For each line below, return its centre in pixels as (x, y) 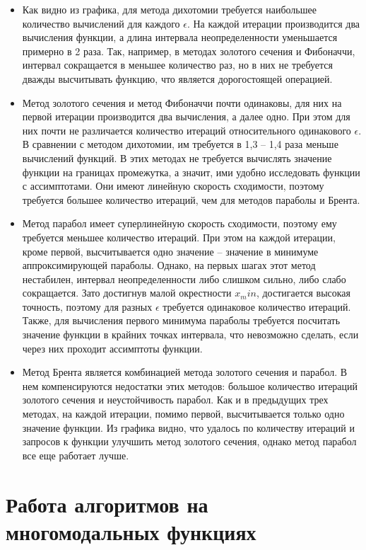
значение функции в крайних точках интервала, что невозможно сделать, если (190, 334)
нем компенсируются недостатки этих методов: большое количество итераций (190, 385)
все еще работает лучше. (76, 455)
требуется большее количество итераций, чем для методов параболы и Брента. (191, 199)
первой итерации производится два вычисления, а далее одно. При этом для (186, 116)
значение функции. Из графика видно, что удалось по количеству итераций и (188, 427)
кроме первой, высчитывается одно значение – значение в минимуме (170, 251)
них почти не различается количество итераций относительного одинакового (187, 130)
